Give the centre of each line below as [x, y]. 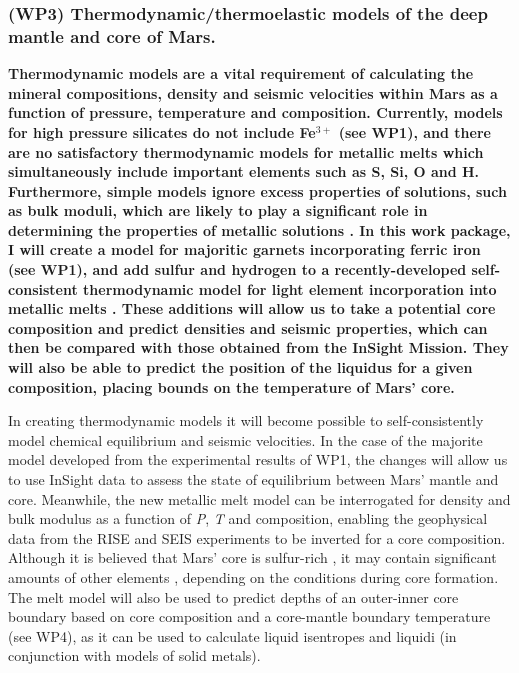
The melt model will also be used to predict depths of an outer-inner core [233, 596]
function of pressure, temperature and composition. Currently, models [255, 112]
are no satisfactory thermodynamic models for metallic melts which [246, 151]
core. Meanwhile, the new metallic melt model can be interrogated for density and [259, 498]
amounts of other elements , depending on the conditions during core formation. [253, 576]
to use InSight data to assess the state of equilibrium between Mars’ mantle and [253, 479]
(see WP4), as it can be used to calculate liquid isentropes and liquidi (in [232, 635]
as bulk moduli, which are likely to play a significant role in [218, 210]
